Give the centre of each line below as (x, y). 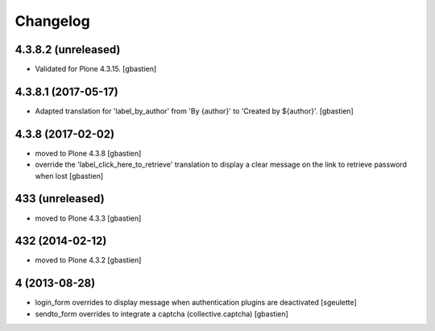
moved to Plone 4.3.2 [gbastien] (88, 260)
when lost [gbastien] (69, 176)
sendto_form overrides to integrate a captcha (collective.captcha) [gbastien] (162, 313)
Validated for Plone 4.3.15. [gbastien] (96, 69)
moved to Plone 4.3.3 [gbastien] (88, 218)
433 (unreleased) (60, 199)
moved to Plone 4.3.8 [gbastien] (88, 153)
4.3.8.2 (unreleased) (68, 50)
